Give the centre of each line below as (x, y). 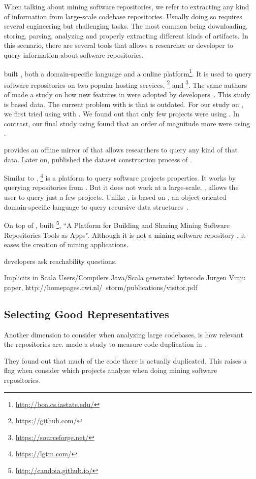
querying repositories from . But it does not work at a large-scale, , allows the (121, 187)
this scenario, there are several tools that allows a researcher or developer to (119, 45)
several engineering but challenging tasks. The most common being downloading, (126, 26)
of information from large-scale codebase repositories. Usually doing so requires (123, 16)
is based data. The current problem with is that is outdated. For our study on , (124, 104)
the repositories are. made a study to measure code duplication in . (105, 344)
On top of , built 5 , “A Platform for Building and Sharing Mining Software (117, 224)
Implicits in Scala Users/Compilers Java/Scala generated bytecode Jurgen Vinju (125, 277)
